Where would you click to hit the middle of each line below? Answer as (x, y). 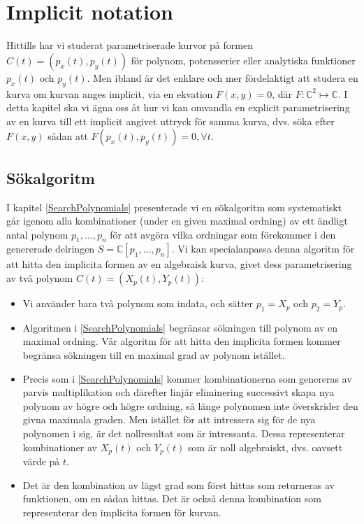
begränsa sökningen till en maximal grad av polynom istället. (154, 355)
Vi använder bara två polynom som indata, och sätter (138, 303)
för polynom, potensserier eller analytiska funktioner (243, 60)
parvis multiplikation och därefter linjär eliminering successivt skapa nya (179, 392)
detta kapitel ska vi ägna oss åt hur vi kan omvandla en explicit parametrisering (178, 107)
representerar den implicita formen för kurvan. (122, 512)
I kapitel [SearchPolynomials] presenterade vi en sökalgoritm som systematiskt (174, 207)
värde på (41, 461)
